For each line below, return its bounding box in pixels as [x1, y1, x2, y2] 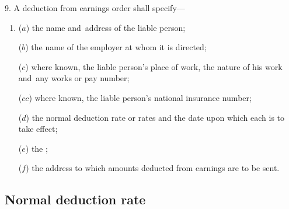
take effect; [18, 123, 58, 135]
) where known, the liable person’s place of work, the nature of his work [25, 60, 283, 72]
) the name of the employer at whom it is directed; [25, 41, 207, 53]
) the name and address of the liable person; [26, 21, 186, 33]
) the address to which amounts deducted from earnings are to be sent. [26, 162, 280, 174]
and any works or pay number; [18, 72, 130, 84]
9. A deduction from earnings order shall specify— [5, 2, 185, 13]
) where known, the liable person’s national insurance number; [29, 91, 252, 103]
